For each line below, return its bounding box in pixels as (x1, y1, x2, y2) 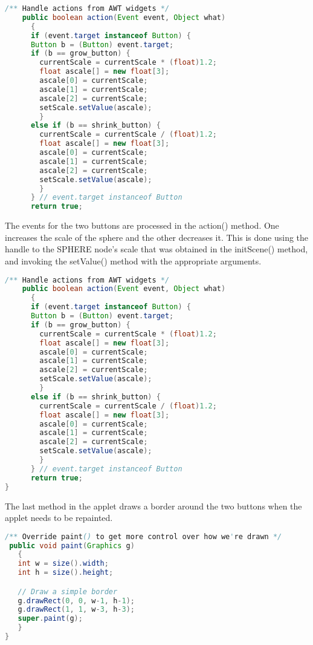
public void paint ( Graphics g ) (9, 541, 135, 550)
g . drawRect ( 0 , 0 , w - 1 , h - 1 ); (18, 596, 135, 605)
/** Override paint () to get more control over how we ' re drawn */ (5, 532, 282, 541)
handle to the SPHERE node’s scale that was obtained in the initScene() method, (5, 243, 308, 255)
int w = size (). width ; (18, 559, 109, 568)
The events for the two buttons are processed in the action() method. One (5, 219, 279, 232)
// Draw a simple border (18, 587, 118, 596)
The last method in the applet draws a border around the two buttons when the (5, 499, 302, 512)
